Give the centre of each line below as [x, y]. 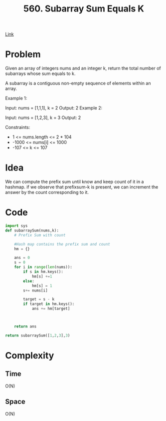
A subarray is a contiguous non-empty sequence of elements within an [78, 83]
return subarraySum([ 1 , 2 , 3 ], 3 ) [38, 335]
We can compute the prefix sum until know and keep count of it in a [75, 182]
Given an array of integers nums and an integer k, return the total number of [83, 68]
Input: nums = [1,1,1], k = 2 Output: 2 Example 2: [54, 108]
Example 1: [16, 98]
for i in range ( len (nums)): [43, 267]
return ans [25, 326]
